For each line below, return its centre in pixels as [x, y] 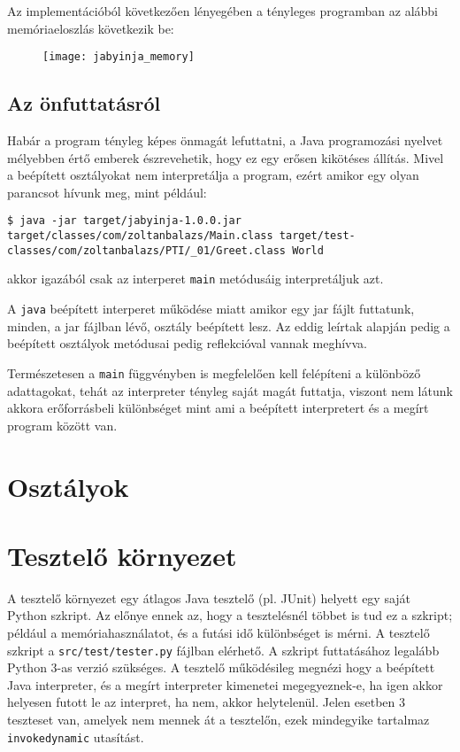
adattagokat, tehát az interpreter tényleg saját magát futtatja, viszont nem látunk [230, 390]
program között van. [62, 425]
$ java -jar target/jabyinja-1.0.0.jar [124, 221]
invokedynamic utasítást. [76, 736]
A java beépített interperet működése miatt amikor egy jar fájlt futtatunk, [211, 309]
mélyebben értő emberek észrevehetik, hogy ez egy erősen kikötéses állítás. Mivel [226, 157]
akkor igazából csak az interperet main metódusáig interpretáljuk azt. [195, 279]
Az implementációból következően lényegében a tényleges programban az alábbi [223, 11]
